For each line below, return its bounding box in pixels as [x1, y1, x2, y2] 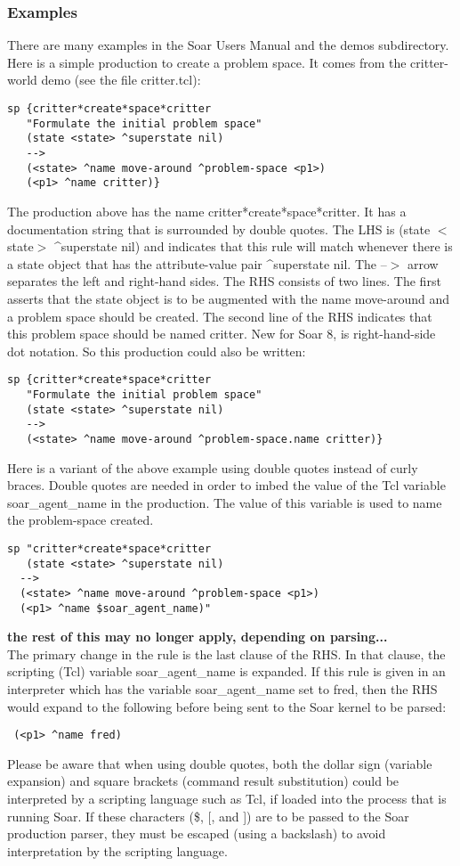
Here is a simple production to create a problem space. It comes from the [7, 53, 407, 71]
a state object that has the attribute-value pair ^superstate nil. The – [7, 254, 387, 273]
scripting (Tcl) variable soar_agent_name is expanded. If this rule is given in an [7, 662, 446, 681]
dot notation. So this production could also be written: [7, 341, 306, 360]
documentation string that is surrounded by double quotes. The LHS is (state [7, 219, 431, 238]
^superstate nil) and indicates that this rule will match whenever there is [53, 237, 453, 256]
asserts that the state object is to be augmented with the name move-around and [7, 289, 450, 307]
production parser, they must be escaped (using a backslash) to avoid [7, 824, 386, 843]
